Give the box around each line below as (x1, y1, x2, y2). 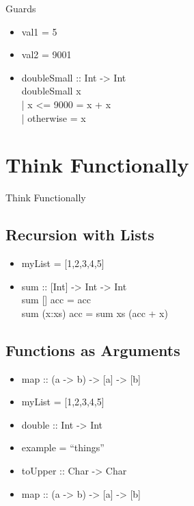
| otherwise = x (21, 110, 86, 125)
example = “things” (21, 440, 105, 455)
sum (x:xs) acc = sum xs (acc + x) (21, 305, 168, 320)
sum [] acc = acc (21, 292, 91, 307)
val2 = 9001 (21, 47, 72, 62)
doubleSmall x (21, 84, 81, 98)
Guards (5, 1, 36, 15)
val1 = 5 (21, 24, 57, 38)
